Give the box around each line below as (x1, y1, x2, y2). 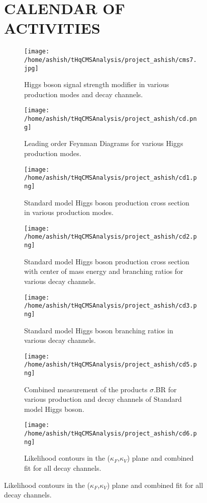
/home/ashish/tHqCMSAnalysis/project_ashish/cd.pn (24, 115, 197, 123)
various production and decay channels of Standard (24, 394, 182, 404)
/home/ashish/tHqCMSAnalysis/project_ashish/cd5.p (24, 361, 197, 369)
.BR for (153, 384, 177, 394)
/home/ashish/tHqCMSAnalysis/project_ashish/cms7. (24, 56, 197, 63)
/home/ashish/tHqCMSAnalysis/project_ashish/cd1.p (24, 174, 197, 182)
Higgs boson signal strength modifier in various (24, 79, 169, 90)
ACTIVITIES (4, 18, 100, 38)
